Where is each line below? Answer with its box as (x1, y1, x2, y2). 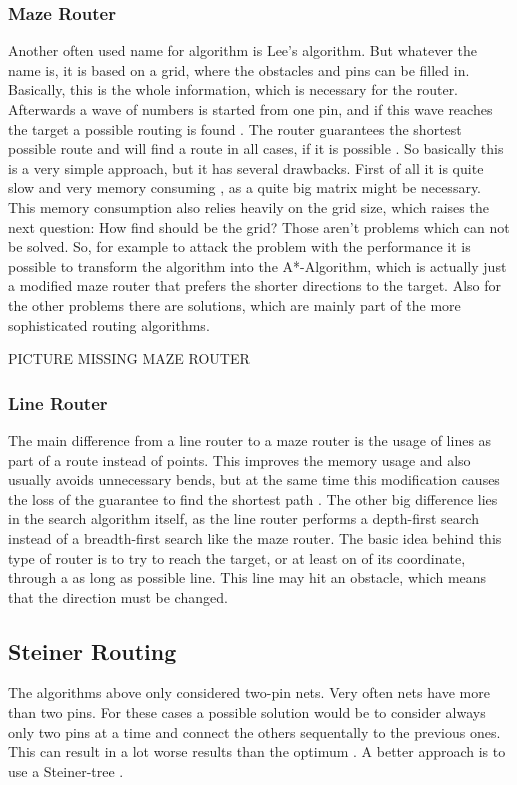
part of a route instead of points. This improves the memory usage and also (8, 449, 471, 470)
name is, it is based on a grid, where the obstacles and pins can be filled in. (8, 59, 470, 80)
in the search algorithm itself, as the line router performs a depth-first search (8, 508, 479, 529)
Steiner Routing (8, 635, 177, 666)
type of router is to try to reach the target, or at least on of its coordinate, (8, 547, 466, 568)
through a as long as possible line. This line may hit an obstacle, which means (8, 567, 487, 588)
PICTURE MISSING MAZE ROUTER (8, 348, 250, 369)
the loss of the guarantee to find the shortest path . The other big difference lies (8, 488, 498, 509)
